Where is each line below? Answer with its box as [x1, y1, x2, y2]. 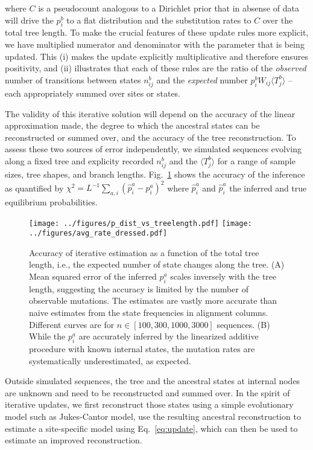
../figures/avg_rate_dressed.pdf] [29, 229, 168, 238]
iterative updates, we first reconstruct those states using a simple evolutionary [5, 398, 294, 411]
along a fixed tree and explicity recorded [5, 154, 154, 167]
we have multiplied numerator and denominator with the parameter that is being [5, 37, 305, 50]
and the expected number [156, 73, 248, 86]
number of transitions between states [5, 73, 141, 86]
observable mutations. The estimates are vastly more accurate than [29, 294, 277, 307]
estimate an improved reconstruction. [5, 434, 142, 446]
